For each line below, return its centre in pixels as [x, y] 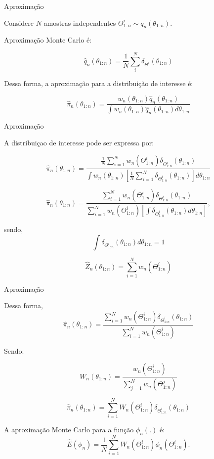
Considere [19, 23]
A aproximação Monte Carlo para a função [69, 430]
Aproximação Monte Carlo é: [48, 40]
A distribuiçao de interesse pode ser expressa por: [79, 142]
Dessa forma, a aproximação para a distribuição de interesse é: [99, 83]
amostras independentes [80, 23]
